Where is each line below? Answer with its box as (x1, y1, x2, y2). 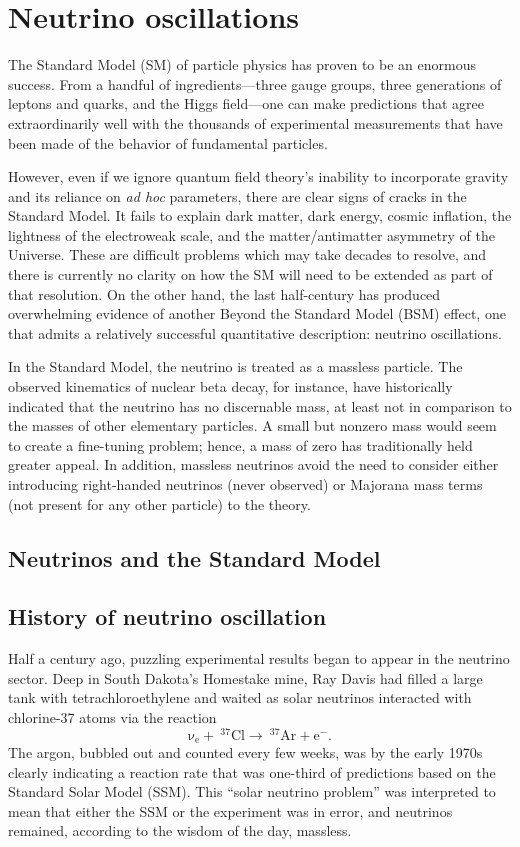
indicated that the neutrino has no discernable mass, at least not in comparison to (8, 395, 512, 416)
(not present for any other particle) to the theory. (8, 493, 311, 514)
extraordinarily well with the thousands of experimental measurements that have (8, 112, 503, 133)
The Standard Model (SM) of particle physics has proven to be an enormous (8, 54, 476, 75)
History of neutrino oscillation (8, 601, 327, 632)
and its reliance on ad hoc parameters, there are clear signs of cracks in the (8, 185, 467, 206)
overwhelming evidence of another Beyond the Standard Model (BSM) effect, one (8, 303, 506, 324)
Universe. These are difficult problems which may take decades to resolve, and (8, 244, 487, 265)
